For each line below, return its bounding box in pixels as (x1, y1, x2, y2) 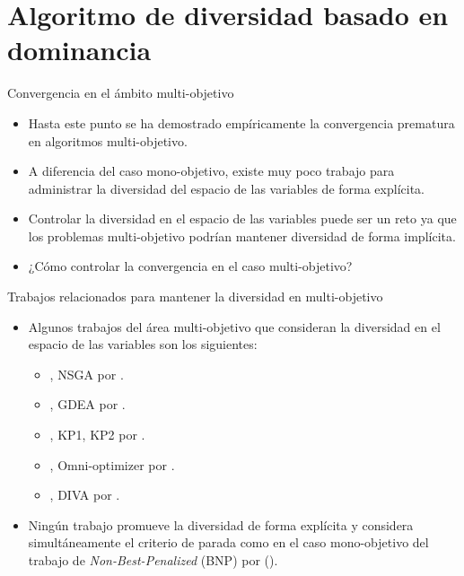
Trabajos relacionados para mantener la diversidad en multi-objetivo (7, 287, 383, 306)
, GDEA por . (49, 395, 126, 414)
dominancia (7, 31, 152, 68)
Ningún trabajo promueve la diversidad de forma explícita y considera (28, 515, 414, 534)
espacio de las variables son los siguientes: (28, 335, 258, 353)
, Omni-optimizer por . (49, 455, 175, 474)
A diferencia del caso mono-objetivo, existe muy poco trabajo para (28, 161, 395, 180)
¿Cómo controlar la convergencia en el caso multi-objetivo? (28, 257, 353, 275)
